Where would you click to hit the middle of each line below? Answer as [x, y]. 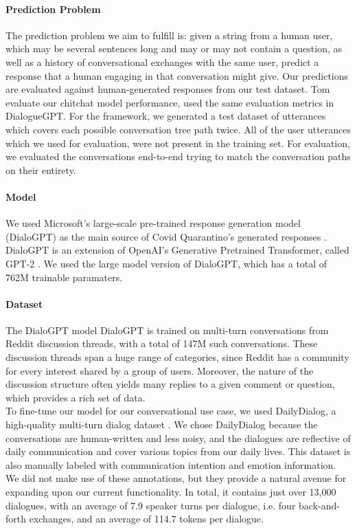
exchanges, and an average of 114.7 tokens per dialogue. [146, 519]
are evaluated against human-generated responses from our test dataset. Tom [168, 89]
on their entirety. [41, 169]
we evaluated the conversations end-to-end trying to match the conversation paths [178, 156]
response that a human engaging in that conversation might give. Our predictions [177, 75]
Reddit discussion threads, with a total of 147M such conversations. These [162, 343]
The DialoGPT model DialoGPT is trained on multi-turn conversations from [167, 330]
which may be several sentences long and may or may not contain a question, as [174, 48]
